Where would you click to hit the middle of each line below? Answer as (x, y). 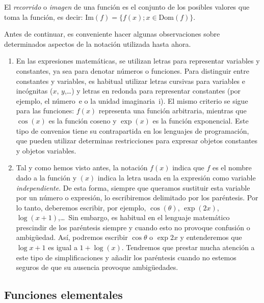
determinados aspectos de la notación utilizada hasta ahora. (98, 43)
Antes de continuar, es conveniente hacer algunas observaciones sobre (112, 34)
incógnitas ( (34, 91)
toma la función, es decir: (44, 17)
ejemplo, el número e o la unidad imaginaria (86, 100)
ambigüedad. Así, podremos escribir (72, 237)
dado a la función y (46, 177)
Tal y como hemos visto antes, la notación (82, 168)
